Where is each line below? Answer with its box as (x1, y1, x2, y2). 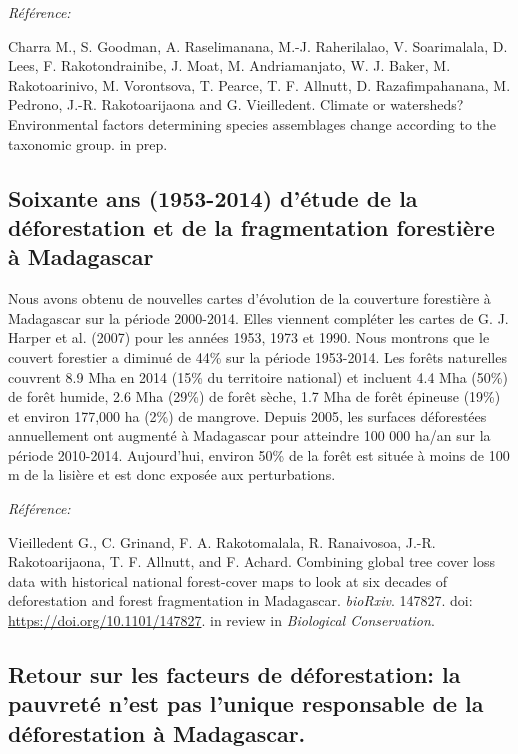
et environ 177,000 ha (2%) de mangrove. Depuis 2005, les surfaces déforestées (8, 405, 487, 426)
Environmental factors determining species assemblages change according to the (8, 113, 497, 134)
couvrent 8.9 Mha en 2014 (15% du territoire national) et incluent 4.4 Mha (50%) (8, 366, 508, 387)
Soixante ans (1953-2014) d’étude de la (8, 182, 418, 213)
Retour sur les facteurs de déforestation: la (8, 659, 461, 690)
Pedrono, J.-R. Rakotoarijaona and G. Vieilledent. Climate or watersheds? (8, 94, 464, 115)
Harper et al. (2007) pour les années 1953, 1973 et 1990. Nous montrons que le (8, 327, 490, 348)
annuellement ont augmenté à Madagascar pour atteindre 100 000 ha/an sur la (8, 425, 491, 446)
